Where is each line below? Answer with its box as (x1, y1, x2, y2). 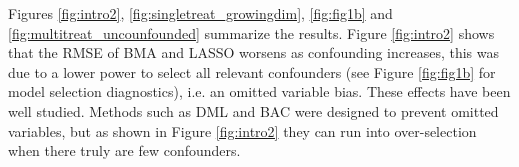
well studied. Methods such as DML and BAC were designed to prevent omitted (8, 100, 499, 121)
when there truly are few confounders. (8, 140, 241, 161)
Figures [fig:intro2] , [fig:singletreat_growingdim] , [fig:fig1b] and (8, 3, 393, 23)
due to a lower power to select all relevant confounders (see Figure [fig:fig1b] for (8, 61, 496, 82)
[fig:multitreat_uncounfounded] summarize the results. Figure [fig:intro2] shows (8, 22, 495, 43)
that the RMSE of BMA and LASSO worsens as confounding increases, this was (8, 42, 500, 63)
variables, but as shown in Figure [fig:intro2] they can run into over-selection (8, 120, 477, 141)
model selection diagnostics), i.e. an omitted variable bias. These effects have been (8, 81, 511, 102)
